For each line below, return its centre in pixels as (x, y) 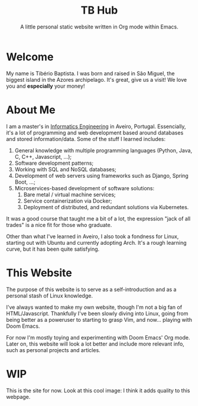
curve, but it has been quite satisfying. (53, 249)
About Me (31, 110)
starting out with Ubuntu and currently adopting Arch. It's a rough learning (97, 242)
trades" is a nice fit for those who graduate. (59, 225)
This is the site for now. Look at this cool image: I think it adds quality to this (98, 390)
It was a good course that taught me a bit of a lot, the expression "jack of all (98, 218)
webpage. (18, 397)
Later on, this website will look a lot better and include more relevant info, (95, 344)
